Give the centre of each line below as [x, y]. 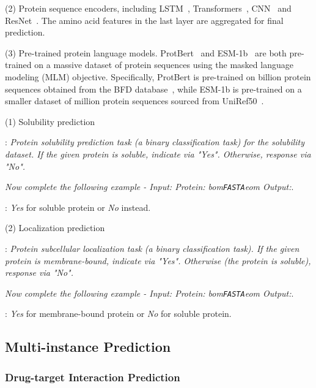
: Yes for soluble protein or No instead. [78, 207]
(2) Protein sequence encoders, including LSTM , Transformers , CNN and [148, 8]
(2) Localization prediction [55, 228]
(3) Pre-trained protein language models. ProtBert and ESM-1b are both [146, 52]
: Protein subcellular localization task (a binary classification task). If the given [152, 248]
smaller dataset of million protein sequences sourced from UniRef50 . [134, 101]
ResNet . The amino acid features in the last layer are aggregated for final [144, 20]
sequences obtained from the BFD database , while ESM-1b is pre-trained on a [153, 89]
